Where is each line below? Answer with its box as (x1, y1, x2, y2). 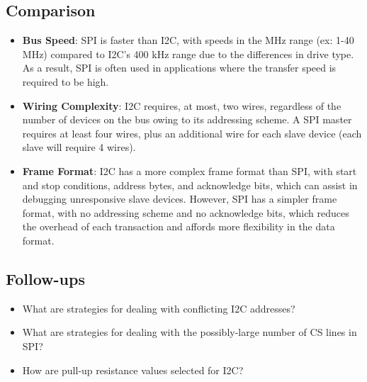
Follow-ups (6, 267, 85, 289)
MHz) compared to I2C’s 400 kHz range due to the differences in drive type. (22, 46, 354, 61)
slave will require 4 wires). (22, 140, 136, 155)
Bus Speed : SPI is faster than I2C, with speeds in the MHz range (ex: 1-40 (22, 33, 354, 47)
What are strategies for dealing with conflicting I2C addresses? (22, 300, 295, 315)
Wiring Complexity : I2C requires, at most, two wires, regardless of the (22, 98, 341, 113)
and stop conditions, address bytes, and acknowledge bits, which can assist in (22, 177, 358, 192)
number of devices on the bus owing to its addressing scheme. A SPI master (22, 112, 352, 127)
